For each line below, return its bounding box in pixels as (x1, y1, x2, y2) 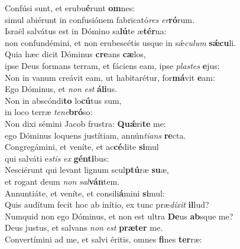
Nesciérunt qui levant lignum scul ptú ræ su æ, (5, 163, 169, 176)
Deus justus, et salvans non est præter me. (5, 221, 163, 234)
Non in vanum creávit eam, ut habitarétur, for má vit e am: (5, 71, 215, 83)
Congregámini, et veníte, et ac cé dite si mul (5, 140, 159, 153)
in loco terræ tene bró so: (5, 106, 93, 118)
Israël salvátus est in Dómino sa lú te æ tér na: (5, 25, 167, 37)
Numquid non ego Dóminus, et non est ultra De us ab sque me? (5, 209, 233, 222)
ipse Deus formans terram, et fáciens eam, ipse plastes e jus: (5, 59, 220, 71)
